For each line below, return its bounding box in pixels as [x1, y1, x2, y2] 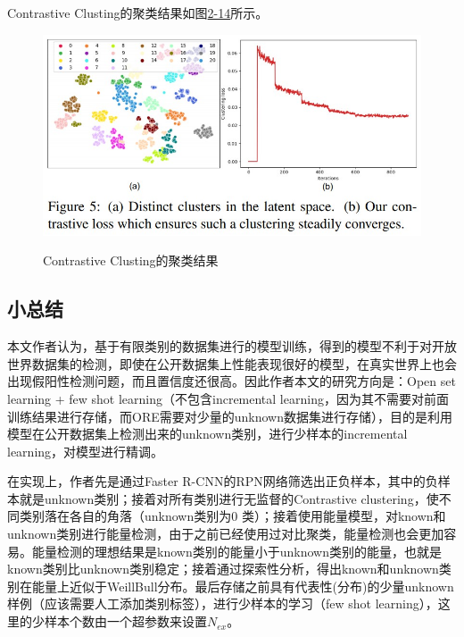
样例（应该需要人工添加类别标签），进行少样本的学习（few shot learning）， [7, 594, 438, 613]
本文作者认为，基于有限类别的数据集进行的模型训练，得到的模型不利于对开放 [7, 337, 457, 356]
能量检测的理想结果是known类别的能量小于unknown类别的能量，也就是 [31, 541, 442, 560]
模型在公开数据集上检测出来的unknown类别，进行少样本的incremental [7, 424, 408, 443]
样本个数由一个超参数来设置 [44, 612, 207, 631]
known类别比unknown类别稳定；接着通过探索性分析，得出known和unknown [7, 559, 439, 578]
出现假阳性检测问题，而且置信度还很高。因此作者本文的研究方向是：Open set [7, 372, 456, 390]
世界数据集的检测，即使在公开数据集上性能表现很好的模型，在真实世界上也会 [7, 354, 457, 373]
